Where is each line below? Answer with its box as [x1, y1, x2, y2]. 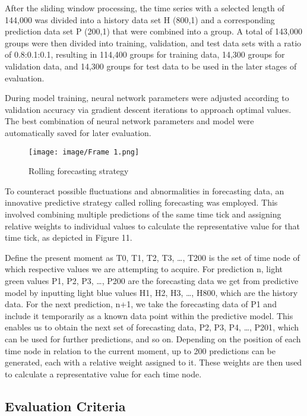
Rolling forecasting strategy [29, 165, 129, 177]
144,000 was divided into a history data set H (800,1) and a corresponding [5, 13, 275, 26]
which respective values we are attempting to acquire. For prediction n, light [5, 263, 283, 275]
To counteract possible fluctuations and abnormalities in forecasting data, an [5, 184, 284, 197]
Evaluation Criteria [5, 396, 126, 415]
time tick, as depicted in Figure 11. [5, 231, 132, 244]
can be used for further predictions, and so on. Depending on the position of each [5, 332, 301, 345]
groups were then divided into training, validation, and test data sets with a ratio [5, 36, 302, 49]
